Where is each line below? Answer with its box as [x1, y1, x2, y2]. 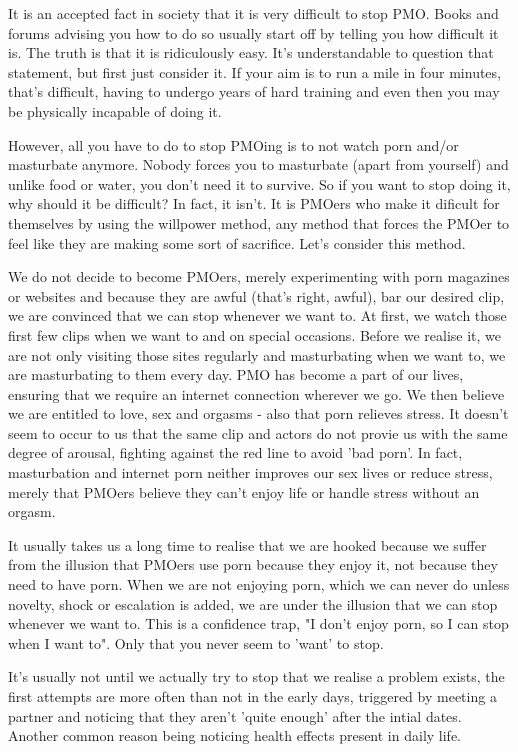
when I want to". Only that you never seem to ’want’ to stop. [8, 632, 384, 653]
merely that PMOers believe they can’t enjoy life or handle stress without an [8, 481, 480, 502]
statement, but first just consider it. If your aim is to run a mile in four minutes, [8, 61, 501, 82]
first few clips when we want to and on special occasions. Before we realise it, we [8, 324, 502, 345]
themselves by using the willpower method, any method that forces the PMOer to [8, 212, 510, 233]
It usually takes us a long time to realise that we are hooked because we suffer [8, 534, 487, 555]
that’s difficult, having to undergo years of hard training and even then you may [8, 81, 500, 102]
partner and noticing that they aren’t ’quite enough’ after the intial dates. [8, 705, 462, 726]
